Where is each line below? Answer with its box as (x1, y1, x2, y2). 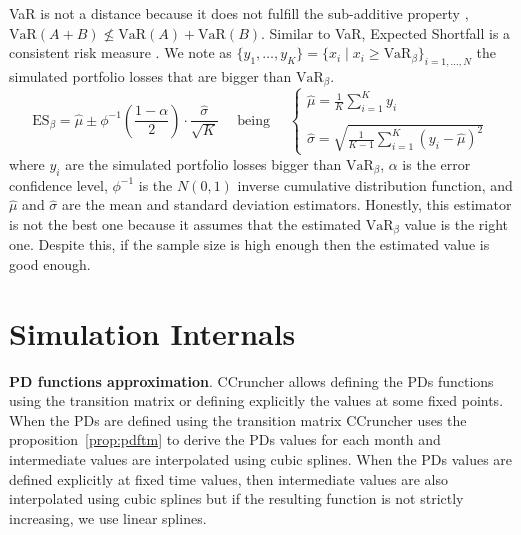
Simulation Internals (9, 312, 296, 353)
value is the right (404, 213, 509, 234)
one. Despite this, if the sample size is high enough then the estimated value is (9, 234, 490, 255)
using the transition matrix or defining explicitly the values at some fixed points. (9, 390, 504, 411)
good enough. (9, 253, 91, 274)
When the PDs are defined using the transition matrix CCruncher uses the (9, 409, 467, 430)
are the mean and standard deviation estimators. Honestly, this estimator (62, 194, 512, 215)
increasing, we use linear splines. (9, 507, 207, 528)
